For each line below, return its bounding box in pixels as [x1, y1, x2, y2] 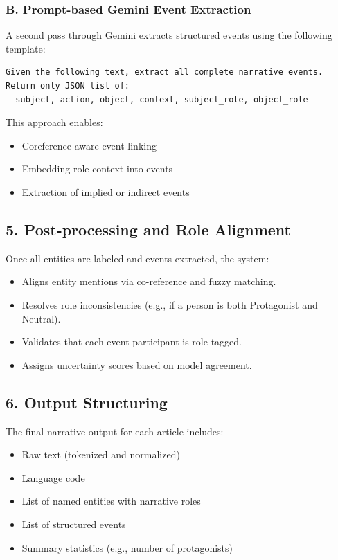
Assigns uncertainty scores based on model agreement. [21, 357, 252, 372]
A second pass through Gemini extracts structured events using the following [6, 28, 332, 42]
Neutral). [21, 311, 61, 325]
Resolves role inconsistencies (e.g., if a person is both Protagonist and [21, 297, 318, 311]
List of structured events [21, 516, 126, 531]
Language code [21, 470, 85, 485]
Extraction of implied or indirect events [21, 184, 190, 199]
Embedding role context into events [21, 161, 173, 176]
